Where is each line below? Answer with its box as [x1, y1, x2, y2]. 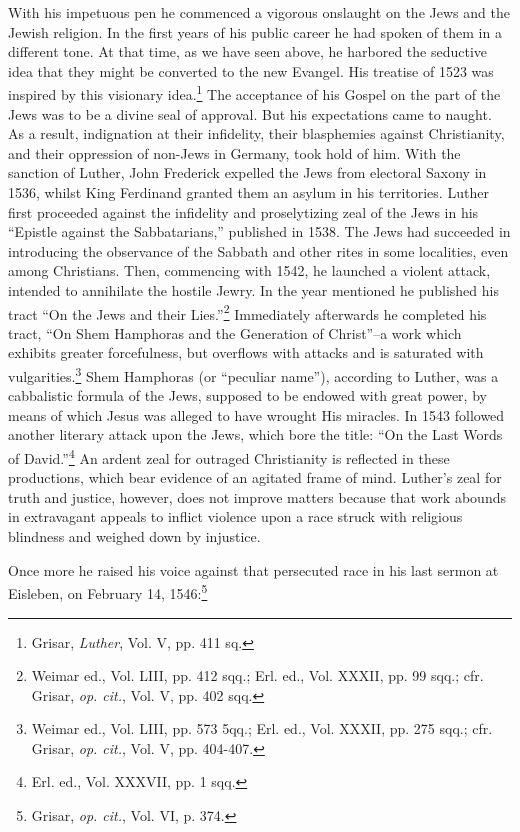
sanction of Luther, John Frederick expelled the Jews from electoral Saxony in [8, 162, 487, 183]
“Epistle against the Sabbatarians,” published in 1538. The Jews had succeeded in [8, 221, 511, 242]
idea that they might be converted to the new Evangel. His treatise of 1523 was [8, 60, 494, 81]
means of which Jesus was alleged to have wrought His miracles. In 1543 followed [8, 404, 505, 425]
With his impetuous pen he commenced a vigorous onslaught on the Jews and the [8, 2, 510, 22]
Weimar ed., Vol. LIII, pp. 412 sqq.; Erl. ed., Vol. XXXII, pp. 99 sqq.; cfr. [31, 665, 484, 686]
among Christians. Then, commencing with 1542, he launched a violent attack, [8, 260, 491, 281]
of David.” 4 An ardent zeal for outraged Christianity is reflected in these [8, 445, 450, 468]
